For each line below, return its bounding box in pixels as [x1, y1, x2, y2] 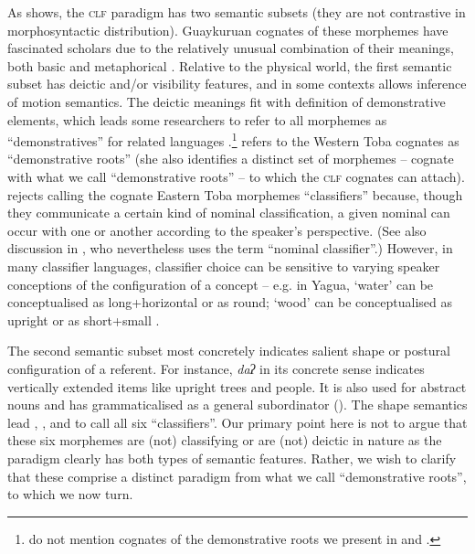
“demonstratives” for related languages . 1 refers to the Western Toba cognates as [7, 129, 459, 150]
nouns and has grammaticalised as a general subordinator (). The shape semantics [7, 395, 468, 414]
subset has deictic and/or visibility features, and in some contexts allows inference [7, 74, 467, 93]
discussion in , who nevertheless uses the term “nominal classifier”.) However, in [7, 239, 453, 258]
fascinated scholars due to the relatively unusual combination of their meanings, [7, 38, 454, 58]
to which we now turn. [7, 485, 133, 504]
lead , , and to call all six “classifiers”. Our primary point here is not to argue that [7, 412, 468, 431]
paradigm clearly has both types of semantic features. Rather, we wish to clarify [7, 448, 457, 467]
